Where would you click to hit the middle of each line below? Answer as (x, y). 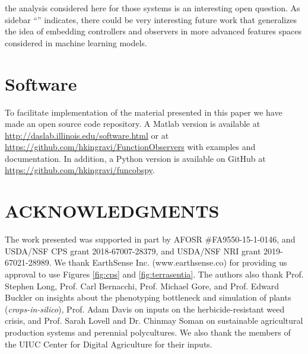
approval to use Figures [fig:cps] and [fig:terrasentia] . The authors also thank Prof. (154, 274)
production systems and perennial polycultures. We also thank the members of (148, 332)
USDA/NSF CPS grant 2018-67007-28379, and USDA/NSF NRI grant (133, 251)
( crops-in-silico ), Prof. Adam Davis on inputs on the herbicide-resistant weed (145, 309)
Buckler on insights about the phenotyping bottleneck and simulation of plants (148, 297)
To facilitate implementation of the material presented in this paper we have (144, 112)
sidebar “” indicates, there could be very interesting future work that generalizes (151, 19)
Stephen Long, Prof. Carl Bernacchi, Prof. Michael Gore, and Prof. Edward (142, 286)
